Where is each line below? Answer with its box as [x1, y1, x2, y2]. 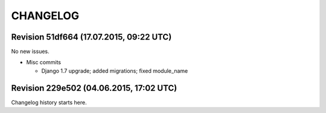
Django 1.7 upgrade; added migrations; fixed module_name [41, 67, 188, 75]
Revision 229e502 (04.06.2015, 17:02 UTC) [11, 83, 177, 93]
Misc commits [26, 59, 62, 66]
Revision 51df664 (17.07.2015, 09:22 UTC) [11, 32, 172, 42]
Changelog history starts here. [11, 99, 87, 106]
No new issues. [11, 48, 50, 55]
